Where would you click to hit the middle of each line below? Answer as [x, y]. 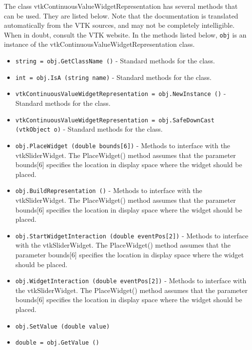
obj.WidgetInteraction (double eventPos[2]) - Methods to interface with [131, 281]
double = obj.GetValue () [57, 343]
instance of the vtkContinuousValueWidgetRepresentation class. [99, 44]
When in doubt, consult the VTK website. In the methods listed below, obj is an [125, 34]
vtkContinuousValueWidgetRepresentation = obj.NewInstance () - [121, 93]
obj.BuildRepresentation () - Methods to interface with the [109, 190]
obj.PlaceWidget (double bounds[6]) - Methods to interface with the [123, 145]
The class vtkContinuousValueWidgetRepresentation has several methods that [121, 6]
